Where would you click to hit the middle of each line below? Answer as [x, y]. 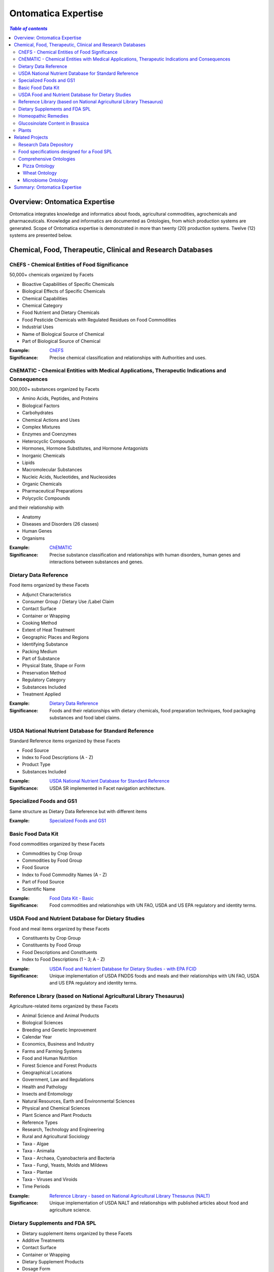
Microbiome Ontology [46, 180]
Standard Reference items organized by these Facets [65, 741]
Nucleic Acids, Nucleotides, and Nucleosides [69, 477]
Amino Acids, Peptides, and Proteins [60, 398]
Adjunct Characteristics [47, 594]
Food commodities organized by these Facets [57, 844]
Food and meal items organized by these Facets [60, 929]
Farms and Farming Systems [52, 1051]
